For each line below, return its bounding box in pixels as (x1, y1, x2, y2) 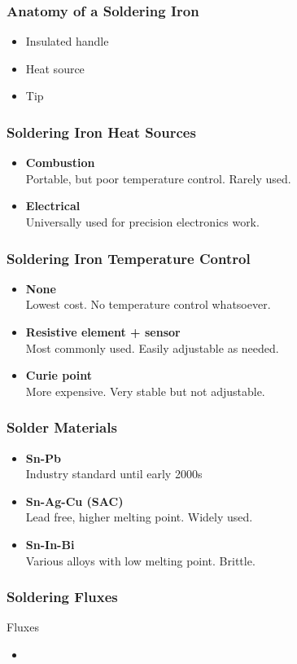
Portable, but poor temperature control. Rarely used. (25, 169, 291, 187)
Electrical (25, 197, 81, 214)
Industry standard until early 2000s (25, 465, 203, 482)
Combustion (25, 154, 95, 171)
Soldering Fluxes (7, 587, 118, 607)
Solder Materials (7, 417, 117, 438)
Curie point (25, 367, 92, 384)
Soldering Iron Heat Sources (7, 121, 196, 142)
